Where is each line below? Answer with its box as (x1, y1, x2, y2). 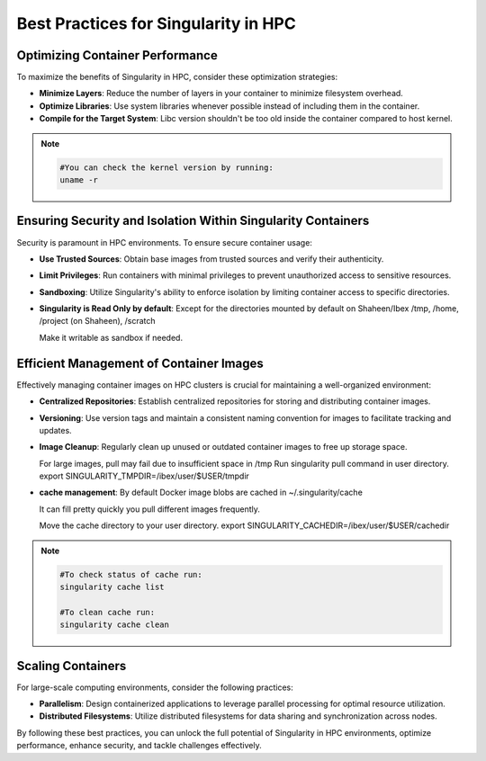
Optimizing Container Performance (16, 48, 218, 63)
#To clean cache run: (59, 607, 156, 617)
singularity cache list (59, 582, 166, 593)
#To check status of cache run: (59, 569, 202, 579)
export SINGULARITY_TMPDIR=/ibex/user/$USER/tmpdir (39, 470, 249, 481)
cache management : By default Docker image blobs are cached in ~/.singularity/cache (39, 487, 364, 498)
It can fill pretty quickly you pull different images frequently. (39, 504, 261, 515)
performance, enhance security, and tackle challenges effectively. (16, 740, 263, 751)
